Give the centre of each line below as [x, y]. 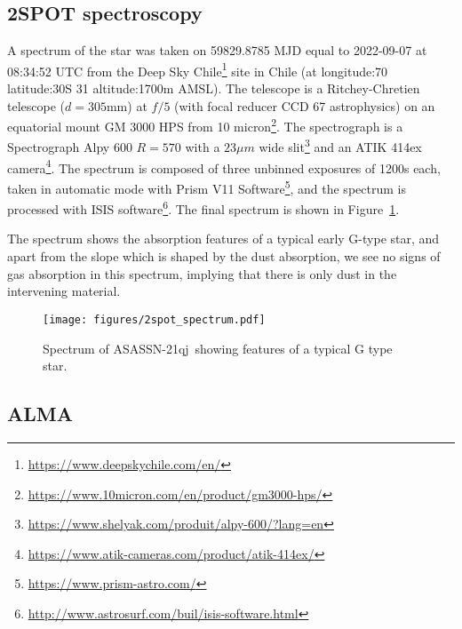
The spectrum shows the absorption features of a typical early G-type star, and [223, 239]
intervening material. [64, 291]
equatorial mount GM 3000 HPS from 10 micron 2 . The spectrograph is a [205, 125]
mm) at [127, 105]
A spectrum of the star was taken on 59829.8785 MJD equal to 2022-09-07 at [217, 50]
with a [203, 147]
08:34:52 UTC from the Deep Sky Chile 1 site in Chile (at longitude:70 [198, 69]
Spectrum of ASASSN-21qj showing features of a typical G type [218, 348]
